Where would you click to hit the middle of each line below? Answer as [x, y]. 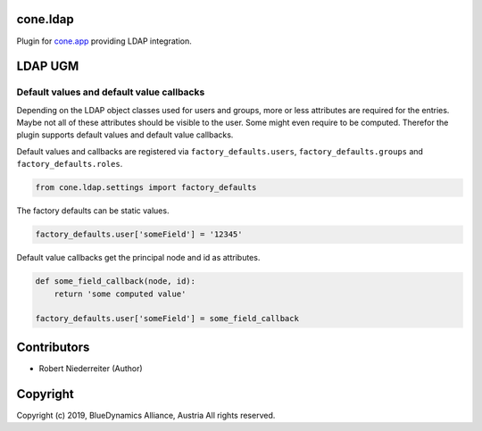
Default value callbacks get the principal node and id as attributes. [138, 258]
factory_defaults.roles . [70, 164]
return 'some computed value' [120, 294]
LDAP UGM [48, 66]
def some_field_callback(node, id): [116, 282]
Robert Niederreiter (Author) [91, 368]
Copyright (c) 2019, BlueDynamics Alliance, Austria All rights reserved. [146, 415]
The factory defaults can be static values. [93, 211]
